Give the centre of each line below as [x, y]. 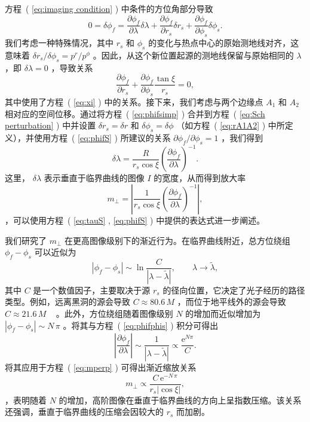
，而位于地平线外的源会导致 [231, 302]
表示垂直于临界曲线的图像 [94, 178]
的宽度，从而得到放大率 [200, 178]
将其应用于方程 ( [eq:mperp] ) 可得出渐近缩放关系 [101, 367]
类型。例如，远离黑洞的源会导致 [67, 302]
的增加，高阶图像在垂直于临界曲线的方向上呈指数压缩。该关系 [180, 400]
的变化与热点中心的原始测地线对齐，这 [224, 43]
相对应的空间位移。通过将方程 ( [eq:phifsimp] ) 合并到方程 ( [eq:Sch [135, 113]
